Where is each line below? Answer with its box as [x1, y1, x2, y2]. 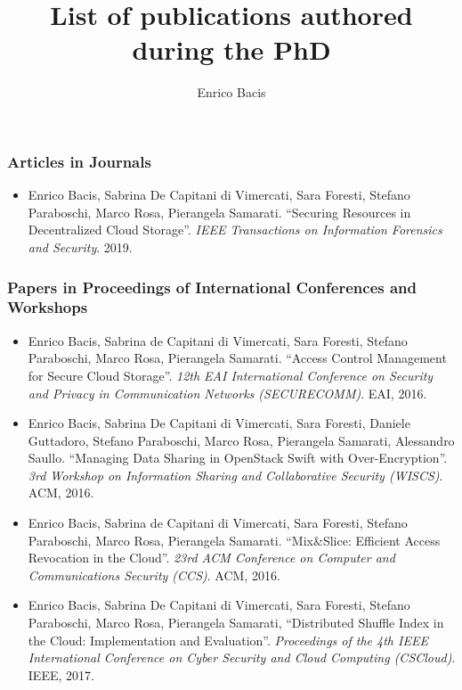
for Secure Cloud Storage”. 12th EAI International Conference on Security [28, 366, 434, 384]
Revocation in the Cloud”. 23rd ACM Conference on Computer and [28, 548, 395, 567]
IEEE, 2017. [28, 665, 94, 684]
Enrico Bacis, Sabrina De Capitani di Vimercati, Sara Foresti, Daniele [28, 414, 410, 432]
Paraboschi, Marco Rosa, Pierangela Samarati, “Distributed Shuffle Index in [28, 613, 444, 632]
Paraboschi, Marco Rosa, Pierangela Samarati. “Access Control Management [28, 349, 447, 367]
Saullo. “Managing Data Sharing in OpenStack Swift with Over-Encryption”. [28, 448, 448, 467]
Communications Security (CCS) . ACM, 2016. [28, 565, 280, 584]
